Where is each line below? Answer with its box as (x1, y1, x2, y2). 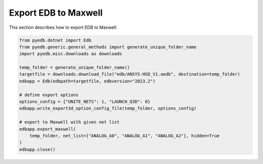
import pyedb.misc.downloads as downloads (19, 51, 122, 57)
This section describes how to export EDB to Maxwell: (9, 24, 117, 30)
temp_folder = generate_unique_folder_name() (19, 65, 130, 70)
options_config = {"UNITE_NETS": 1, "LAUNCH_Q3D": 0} (19, 99, 150, 104)
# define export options (19, 92, 79, 98)
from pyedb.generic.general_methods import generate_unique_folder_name (19, 44, 197, 50)
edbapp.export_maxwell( (19, 126, 76, 132)
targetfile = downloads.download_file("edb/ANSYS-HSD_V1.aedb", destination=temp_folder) (19, 71, 241, 77)
